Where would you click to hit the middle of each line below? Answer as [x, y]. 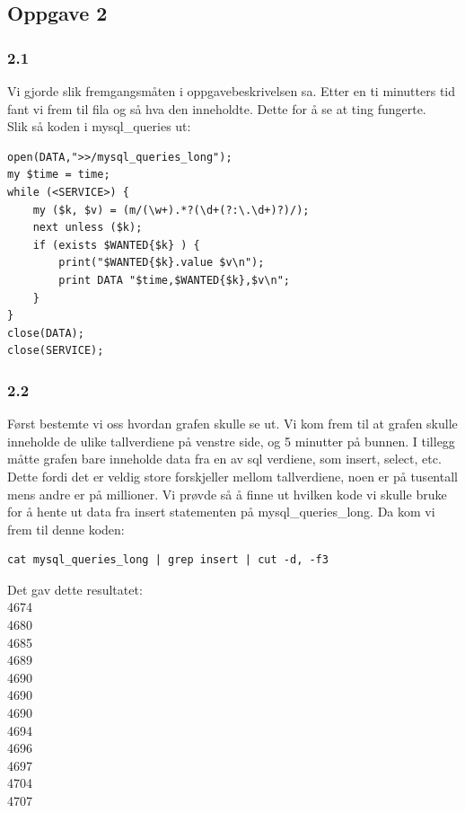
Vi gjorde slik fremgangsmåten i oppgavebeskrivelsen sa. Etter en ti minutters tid [232, 91]
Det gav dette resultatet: [75, 589]
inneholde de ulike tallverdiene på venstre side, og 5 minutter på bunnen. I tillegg [231, 441]
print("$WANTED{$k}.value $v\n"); [162, 263]
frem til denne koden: [66, 529]
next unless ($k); [88, 228]
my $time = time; [59, 175]
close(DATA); [46, 333]
